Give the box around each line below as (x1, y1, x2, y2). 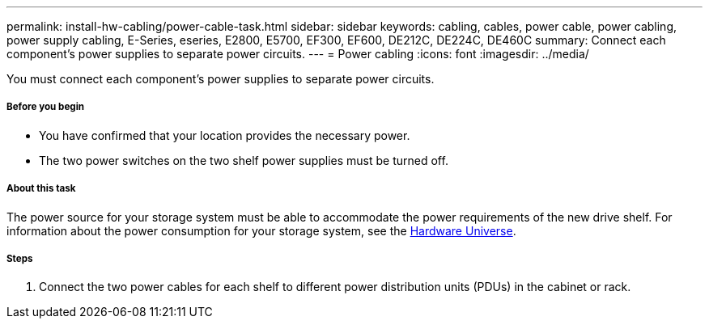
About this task (6, 183, 76, 195)
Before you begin (6, 101, 85, 113)
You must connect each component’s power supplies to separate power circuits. (6, 72, 435, 86)
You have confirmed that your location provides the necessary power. (39, 128, 410, 142)
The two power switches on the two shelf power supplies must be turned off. (39, 153, 448, 167)
